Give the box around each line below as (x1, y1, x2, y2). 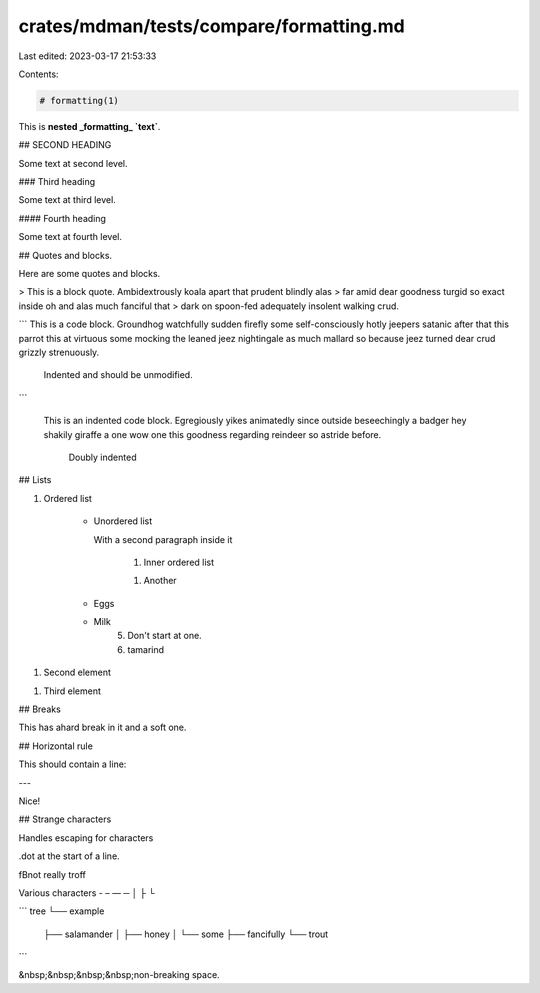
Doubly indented (68, 451, 137, 463)
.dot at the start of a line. (18, 850, 120, 862)
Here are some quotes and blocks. (18, 268, 161, 280)
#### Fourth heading (18, 212, 107, 224)
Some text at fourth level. (18, 231, 123, 243)
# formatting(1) (39, 95, 120, 106)
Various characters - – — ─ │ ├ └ (18, 886, 155, 899)
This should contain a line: (18, 758, 127, 770)
